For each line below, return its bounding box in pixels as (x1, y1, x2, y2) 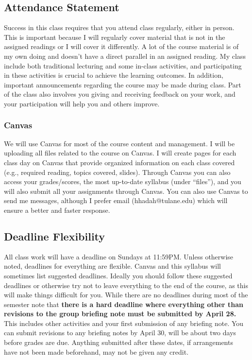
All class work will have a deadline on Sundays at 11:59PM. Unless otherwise (4, 251, 234, 261)
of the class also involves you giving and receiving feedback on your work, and (4, 89, 235, 99)
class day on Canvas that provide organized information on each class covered (4, 157, 235, 167)
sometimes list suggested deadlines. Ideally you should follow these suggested (4, 270, 233, 280)
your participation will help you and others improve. (4, 98, 160, 108)
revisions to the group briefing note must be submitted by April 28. (4, 309, 236, 319)
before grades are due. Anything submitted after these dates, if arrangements (4, 337, 233, 347)
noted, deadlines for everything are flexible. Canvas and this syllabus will (4, 261, 221, 271)
